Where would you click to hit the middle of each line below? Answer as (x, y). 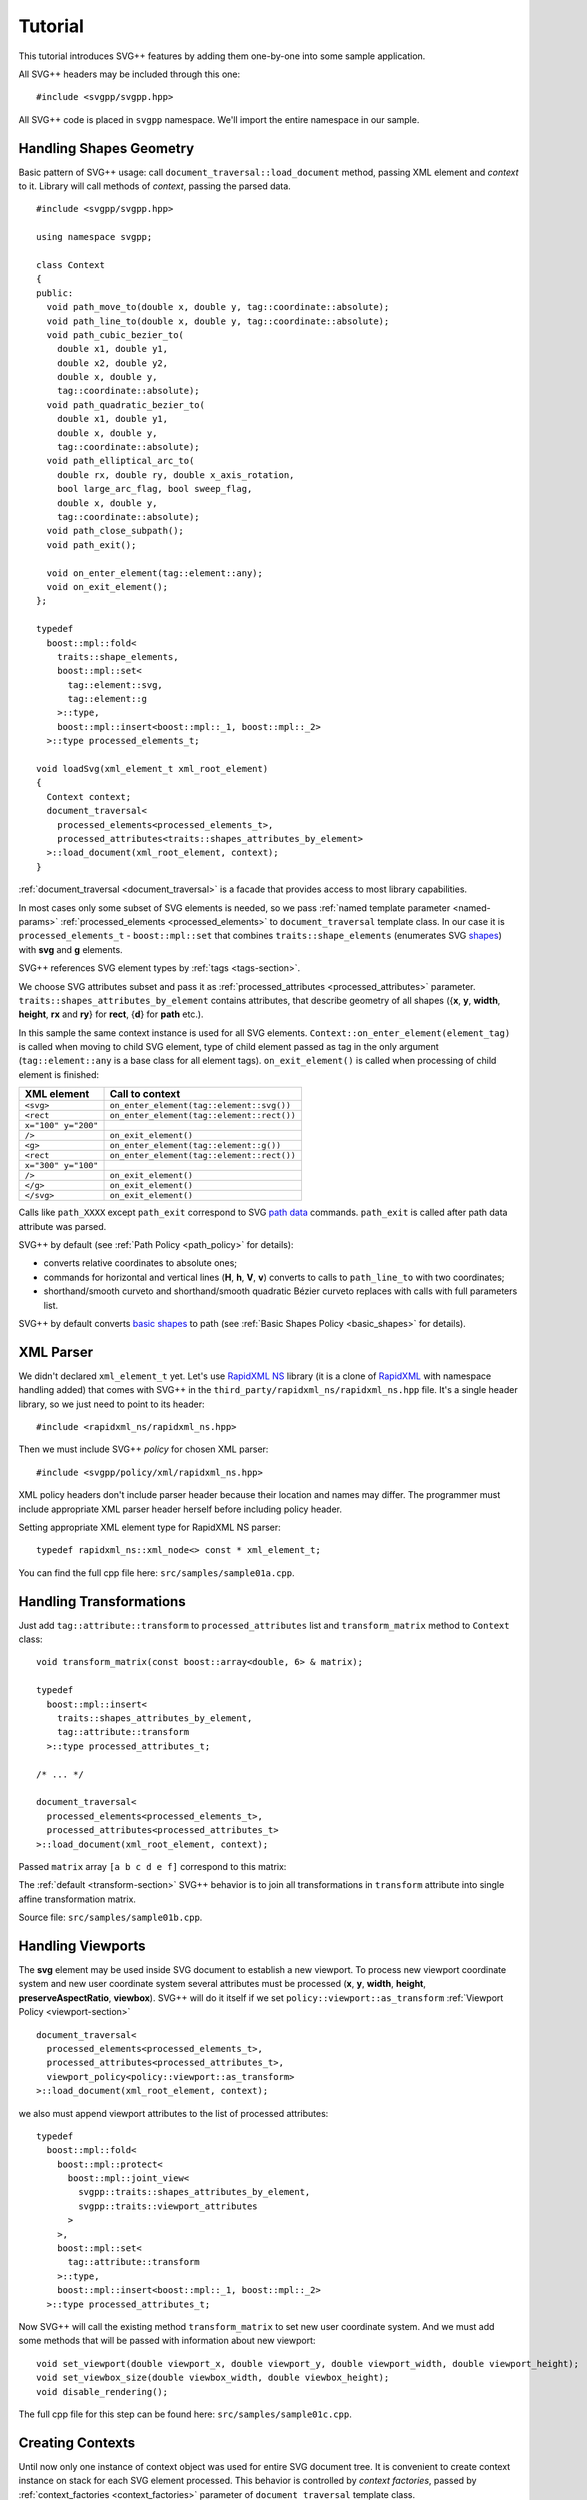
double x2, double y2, (112, 363)
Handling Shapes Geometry (106, 148)
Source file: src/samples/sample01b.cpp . (110, 1917)
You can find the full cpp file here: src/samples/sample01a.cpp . (156, 1572)
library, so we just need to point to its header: (111, 1404)
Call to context (144, 1094)
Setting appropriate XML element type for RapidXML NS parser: (150, 1527)
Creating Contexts (77, 2442)
